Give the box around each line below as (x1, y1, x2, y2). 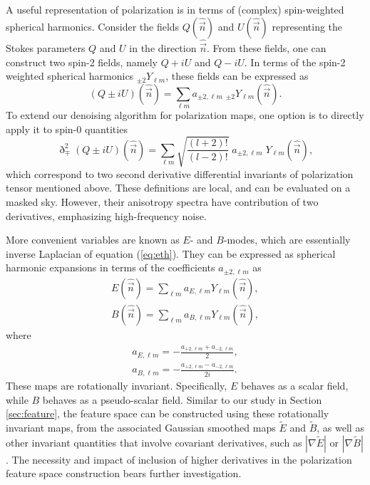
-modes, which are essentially (223, 232, 351, 247)
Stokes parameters (6, 41, 86, 56)
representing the (272, 19, 343, 33)
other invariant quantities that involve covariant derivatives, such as (6, 434, 302, 449)
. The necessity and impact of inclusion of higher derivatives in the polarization (6, 452, 352, 466)
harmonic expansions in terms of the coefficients (6, 260, 215, 275)
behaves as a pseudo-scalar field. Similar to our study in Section (42, 392, 322, 407)
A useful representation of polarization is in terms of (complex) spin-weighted (6, 2, 344, 16)
